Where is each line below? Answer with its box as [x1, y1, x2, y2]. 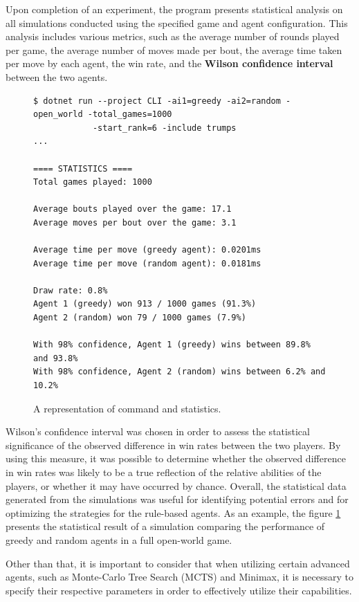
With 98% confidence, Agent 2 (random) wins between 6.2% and [33, 367, 326, 377]
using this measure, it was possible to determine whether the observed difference [6, 451, 346, 466]
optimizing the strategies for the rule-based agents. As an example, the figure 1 [6, 505, 341, 520]
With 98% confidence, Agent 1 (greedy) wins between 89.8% [33, 340, 311, 350]
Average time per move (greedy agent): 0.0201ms [33, 245, 261, 255]
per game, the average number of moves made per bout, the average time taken [6, 42, 342, 57]
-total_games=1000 [87, 109, 172, 120]
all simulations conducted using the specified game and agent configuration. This [6, 15, 348, 30]
